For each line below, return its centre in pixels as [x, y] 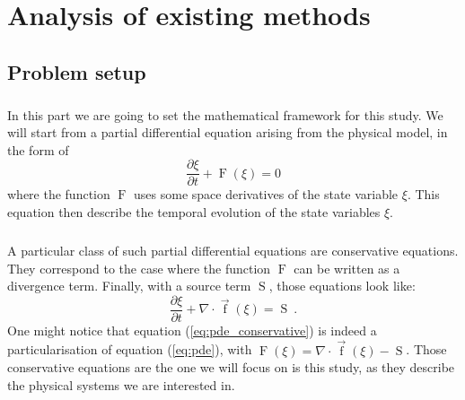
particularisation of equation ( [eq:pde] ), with [130, 349]
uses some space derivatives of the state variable [266, 194]
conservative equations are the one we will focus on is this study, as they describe [231, 367]
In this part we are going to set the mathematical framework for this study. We [225, 114]
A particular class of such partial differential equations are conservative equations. [233, 250]
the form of [38, 149]
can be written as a [347, 268]
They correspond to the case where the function [139, 268]
